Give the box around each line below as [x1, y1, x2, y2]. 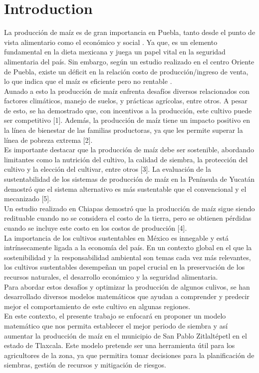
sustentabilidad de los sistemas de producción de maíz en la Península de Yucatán [4, 174, 255, 184]
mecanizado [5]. [4, 193, 51, 204]
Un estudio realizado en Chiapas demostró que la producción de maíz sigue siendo [4, 203, 255, 213]
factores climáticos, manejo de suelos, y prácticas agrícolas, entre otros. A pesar [4, 95, 248, 106]
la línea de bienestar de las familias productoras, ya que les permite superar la [4, 125, 243, 135]
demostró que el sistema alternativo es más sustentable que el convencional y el [4, 183, 247, 194]
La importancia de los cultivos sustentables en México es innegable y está [4, 232, 229, 243]
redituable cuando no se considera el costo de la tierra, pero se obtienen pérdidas [4, 213, 252, 223]
